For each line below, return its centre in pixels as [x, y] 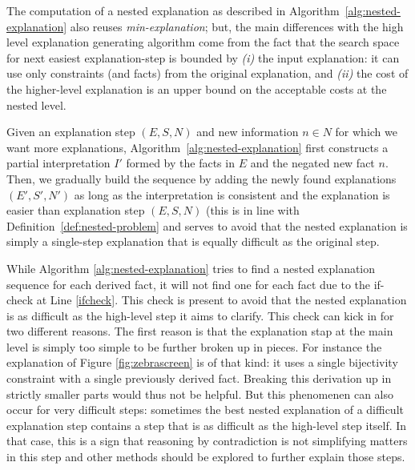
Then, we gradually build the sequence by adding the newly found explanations [201, 178]
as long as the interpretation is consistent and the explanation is [232, 194]
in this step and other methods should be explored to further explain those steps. [206, 457]
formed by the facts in [180, 163]
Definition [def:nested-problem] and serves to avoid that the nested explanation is [207, 225]
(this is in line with [252, 210]
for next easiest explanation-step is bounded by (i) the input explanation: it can [203, 57]
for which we [366, 132]
